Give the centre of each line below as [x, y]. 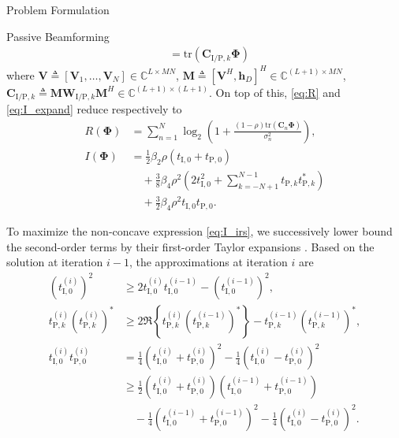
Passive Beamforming [58, 36]
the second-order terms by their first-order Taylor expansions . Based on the [190, 246]
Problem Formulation [58, 9]
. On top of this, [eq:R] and [274, 92]
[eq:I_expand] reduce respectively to [94, 109]
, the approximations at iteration [208, 262]
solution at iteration [55, 262]
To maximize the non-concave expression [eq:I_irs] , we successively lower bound [199, 231]
